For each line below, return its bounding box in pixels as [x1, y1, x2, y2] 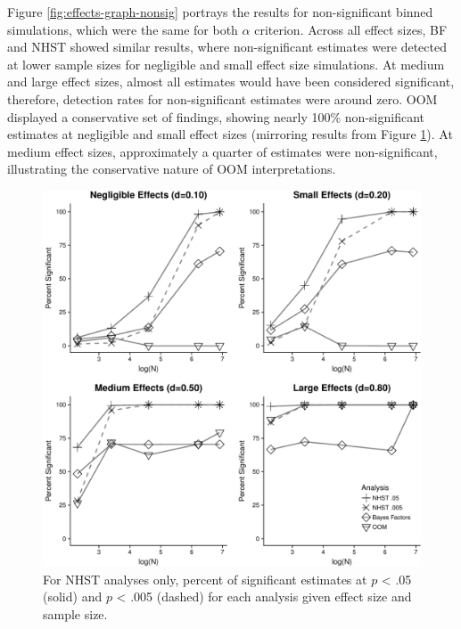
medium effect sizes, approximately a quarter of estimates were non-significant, [7, 142, 438, 160]
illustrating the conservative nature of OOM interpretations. [7, 159, 336, 178]
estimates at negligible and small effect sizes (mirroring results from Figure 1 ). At [7, 125, 453, 143]
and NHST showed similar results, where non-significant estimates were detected [7, 37, 447, 56]
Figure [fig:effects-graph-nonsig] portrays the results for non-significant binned [7, 3, 433, 20]
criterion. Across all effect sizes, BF [254, 20, 448, 38]
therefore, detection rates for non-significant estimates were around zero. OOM [7, 89, 438, 108]
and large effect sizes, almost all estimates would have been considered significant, [7, 72, 455, 91]
